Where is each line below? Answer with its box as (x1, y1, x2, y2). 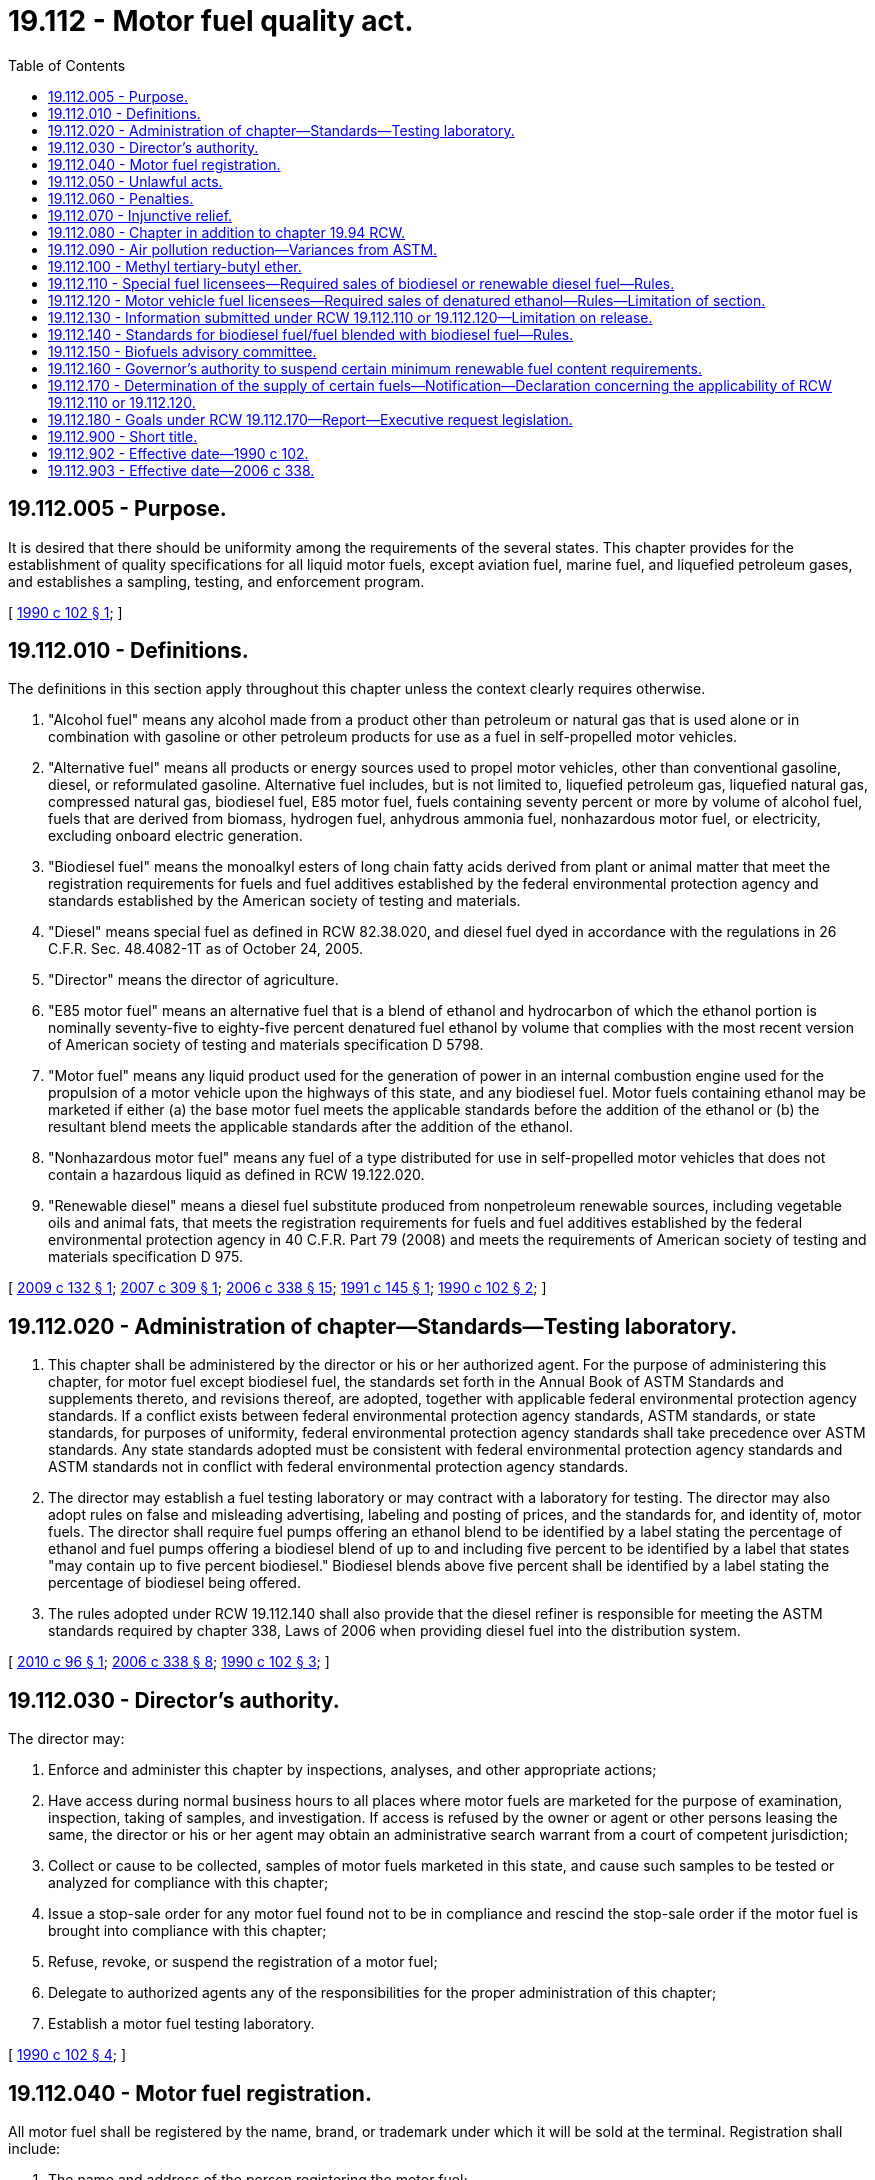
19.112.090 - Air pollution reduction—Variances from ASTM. (48, 240, 438, 258)
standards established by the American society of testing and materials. (48, 892, 521, 910)
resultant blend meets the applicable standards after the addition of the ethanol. (48, 1118, 574, 1136)
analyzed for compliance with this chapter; (48, 1874, 329, 1892)
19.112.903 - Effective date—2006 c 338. (48, 461, 315, 479)
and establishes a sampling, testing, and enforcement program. (8, 572, 425, 590)
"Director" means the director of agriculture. (48, 971, 339, 989)
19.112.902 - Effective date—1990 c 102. (48, 444, 309, 462)
